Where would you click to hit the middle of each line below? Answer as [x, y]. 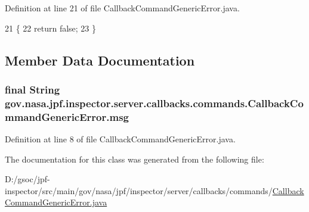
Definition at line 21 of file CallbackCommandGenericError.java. [122, 8]
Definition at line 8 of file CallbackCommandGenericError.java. [120, 139]
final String [33, 89]
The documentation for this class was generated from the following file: [135, 159]
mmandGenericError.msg [67, 116]
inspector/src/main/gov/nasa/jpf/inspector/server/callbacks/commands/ [139, 190]
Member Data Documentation [100, 60]
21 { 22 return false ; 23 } [51, 28]
